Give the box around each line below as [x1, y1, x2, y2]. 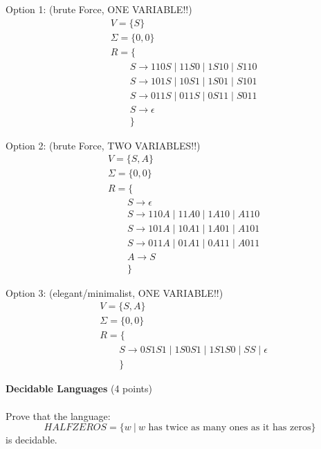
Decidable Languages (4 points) [6, 381, 152, 396]
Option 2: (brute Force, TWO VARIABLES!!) [6, 138, 201, 152]
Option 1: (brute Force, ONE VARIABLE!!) [6, 2, 192, 16]
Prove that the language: [6, 408, 111, 423]
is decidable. [6, 432, 57, 447]
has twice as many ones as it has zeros [148, 423, 311, 433]
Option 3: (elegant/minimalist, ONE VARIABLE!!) [6, 285, 223, 300]
